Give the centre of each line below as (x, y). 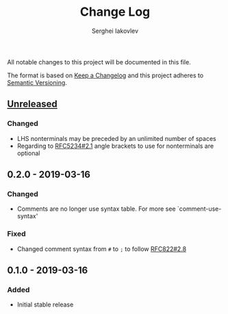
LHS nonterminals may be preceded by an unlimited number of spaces (117, 138)
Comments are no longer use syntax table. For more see (96, 209)
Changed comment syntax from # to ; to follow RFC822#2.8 (102, 249)
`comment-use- (199, 209)
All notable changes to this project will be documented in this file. (99, 62)
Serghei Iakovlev (115, 31)
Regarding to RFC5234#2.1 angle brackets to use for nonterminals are (115, 146)
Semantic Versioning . (37, 82)
